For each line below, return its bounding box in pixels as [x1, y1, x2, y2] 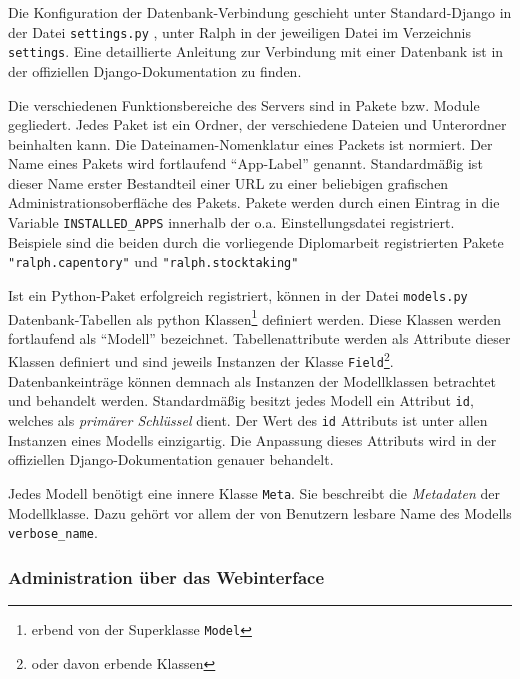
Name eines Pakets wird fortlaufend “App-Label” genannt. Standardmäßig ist [8, 153, 483, 174]
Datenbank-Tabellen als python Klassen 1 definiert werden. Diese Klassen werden [8, 305, 501, 329]
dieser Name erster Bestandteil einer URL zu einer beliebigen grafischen [8, 172, 449, 193]
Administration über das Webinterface [8, 564, 325, 589]
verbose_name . [8, 522, 98, 543]
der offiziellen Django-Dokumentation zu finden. [8, 60, 302, 81]
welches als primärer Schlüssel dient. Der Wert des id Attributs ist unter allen [8, 410, 488, 431]
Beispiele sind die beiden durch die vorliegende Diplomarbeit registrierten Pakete [8, 231, 504, 252]
